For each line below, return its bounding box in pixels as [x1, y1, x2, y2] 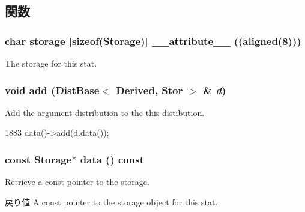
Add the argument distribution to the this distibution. [5, 106, 205, 118]
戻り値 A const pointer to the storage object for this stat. [5, 195, 218, 208]
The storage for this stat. [5, 57, 97, 69]
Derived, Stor [116, 82, 183, 97]
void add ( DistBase [5, 82, 100, 97]
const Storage [5, 151, 72, 166]
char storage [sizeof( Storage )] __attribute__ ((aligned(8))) [5, 33, 301, 48]
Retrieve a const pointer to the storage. [5, 175, 149, 188]
